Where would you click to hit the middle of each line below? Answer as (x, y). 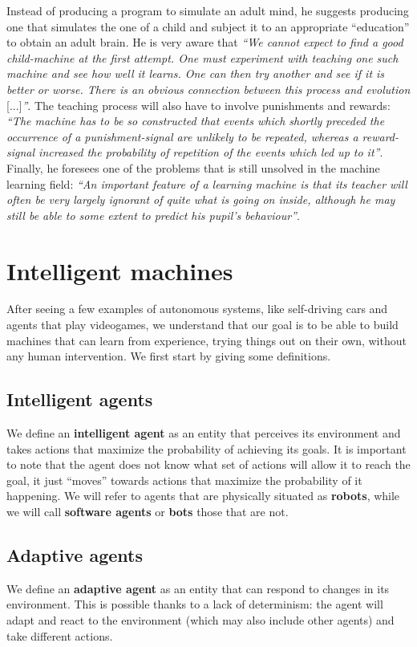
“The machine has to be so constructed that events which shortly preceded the (196, 121)
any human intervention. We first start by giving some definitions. (169, 356)
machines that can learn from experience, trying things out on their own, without (206, 340)
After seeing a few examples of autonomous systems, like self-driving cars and (197, 309)
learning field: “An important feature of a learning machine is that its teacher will (207, 183)
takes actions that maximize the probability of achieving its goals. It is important (206, 448)
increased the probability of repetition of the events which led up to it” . (211, 152)
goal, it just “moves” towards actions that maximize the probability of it (184, 480)
